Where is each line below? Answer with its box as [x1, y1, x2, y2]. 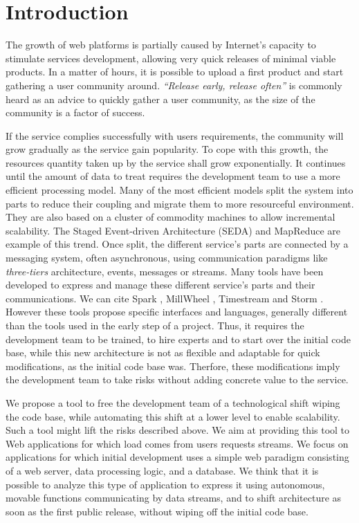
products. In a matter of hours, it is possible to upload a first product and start [6, 64, 344, 79]
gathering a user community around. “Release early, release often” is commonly [6, 77, 342, 92]
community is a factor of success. [6, 105, 145, 120]
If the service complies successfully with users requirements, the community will [6, 128, 344, 143]
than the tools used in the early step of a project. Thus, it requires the [6, 318, 304, 332]
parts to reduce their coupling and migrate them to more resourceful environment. [6, 196, 354, 210]
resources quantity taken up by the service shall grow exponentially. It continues [6, 155, 346, 169]
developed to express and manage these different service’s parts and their [6, 277, 315, 292]
